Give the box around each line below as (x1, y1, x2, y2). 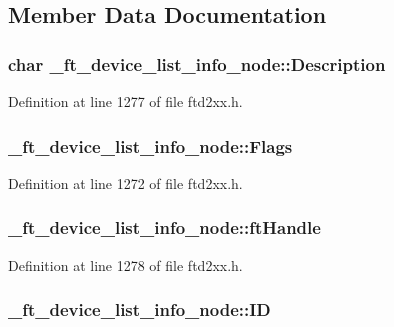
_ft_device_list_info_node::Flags (8, 133, 293, 158)
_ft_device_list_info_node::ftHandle (8, 215, 321, 240)
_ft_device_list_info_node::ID (8, 297, 271, 322)
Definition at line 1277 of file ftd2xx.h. (8, 91, 243, 111)
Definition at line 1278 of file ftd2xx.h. (8, 254, 243, 275)
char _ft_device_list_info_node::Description (8, 51, 386, 76)
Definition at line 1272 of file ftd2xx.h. (8, 172, 243, 193)
